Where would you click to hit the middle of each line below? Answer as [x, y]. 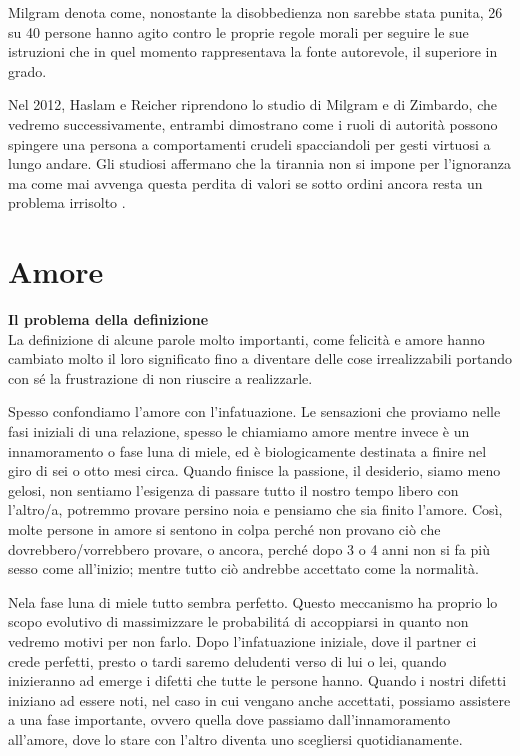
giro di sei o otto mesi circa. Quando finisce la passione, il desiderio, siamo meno [254, 470]
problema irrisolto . [67, 202]
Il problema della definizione [108, 319]
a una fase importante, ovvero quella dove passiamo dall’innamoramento [229, 719]
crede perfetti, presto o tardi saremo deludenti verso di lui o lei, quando [227, 660]
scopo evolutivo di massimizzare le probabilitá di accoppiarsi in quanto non [238, 621]
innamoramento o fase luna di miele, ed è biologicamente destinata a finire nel [247, 450]
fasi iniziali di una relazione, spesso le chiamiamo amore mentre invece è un [239, 431]
